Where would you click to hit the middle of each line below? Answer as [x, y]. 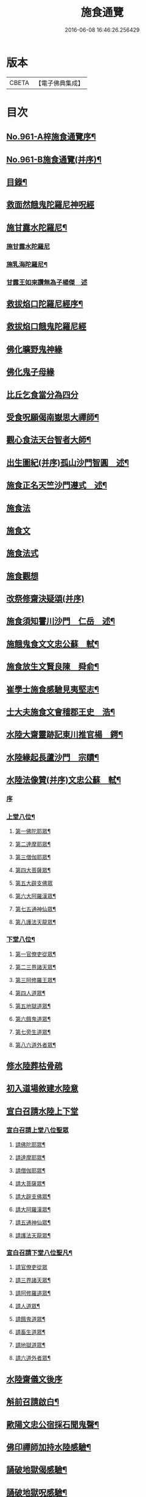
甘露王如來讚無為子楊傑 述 [47, 282]
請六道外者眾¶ [33, 1358]
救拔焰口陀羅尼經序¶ [45, 304]
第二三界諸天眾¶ [36, 967]
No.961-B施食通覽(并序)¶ [54, 159]
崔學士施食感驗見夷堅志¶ [53, 689]
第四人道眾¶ [30, 993]
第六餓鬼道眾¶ [33, 1019]
